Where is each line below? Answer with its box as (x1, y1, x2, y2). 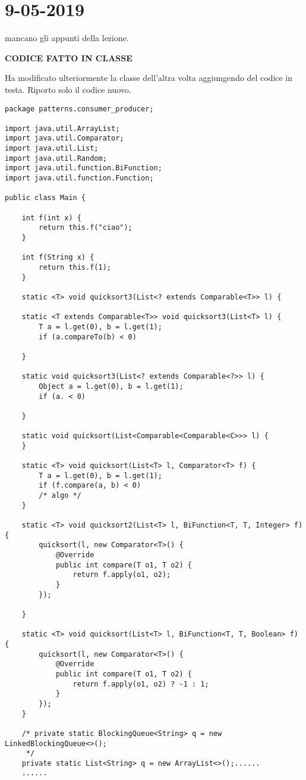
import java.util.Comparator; (5, 134, 124, 143)
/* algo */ (39, 491, 81, 500)
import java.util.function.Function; (5, 174, 154, 183)
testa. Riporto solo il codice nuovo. (5, 83, 131, 95)
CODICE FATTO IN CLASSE (5, 51, 133, 64)
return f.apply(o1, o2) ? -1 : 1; (72, 679, 209, 688)
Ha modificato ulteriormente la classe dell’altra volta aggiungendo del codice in (5, 71, 293, 84)
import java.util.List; (5, 144, 99, 153)
